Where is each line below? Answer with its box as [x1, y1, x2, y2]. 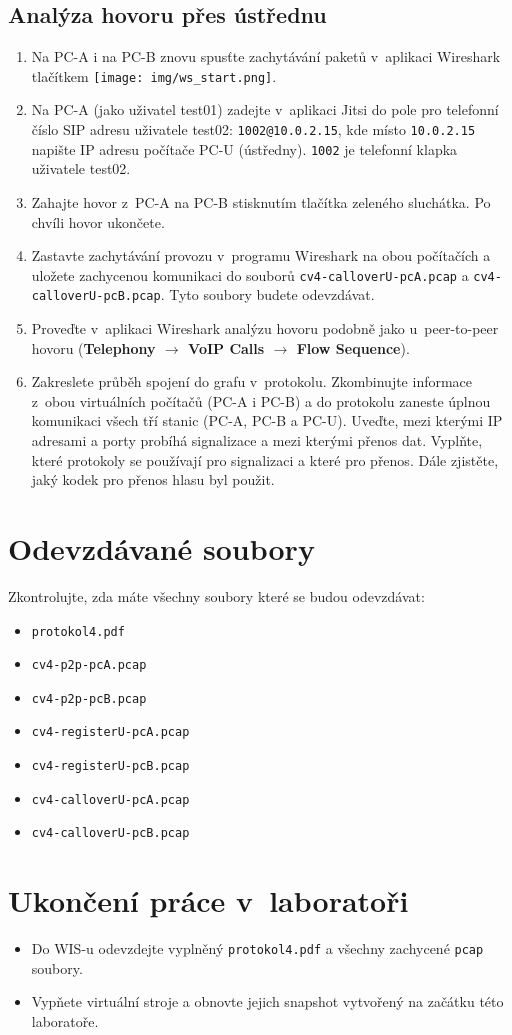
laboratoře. [31, 1011, 99, 1032]
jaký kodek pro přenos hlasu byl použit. [31, 469, 275, 490]
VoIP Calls [188, 337, 265, 358]
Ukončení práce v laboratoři [8, 880, 409, 921]
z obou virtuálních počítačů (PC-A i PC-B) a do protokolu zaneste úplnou [31, 390, 491, 411]
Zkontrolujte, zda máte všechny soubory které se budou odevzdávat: [8, 585, 425, 606]
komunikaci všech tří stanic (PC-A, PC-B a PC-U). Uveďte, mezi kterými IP [31, 410, 503, 431]
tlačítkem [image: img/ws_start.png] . [31, 65, 277, 86]
